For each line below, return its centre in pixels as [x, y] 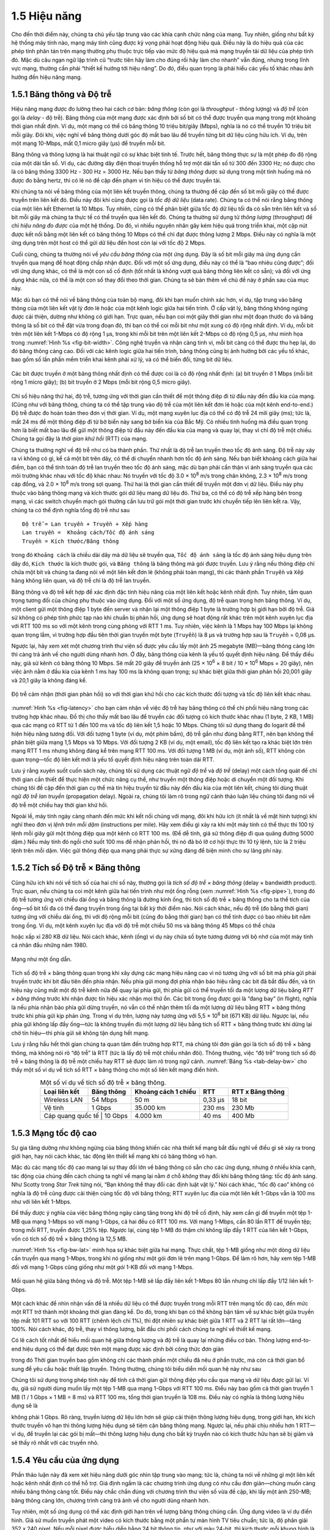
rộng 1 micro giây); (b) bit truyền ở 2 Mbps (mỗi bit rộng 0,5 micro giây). [101, 382]
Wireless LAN [63, 1100]
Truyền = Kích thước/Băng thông [71, 541]
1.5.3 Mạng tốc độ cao [54, 1133]
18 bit [239, 1100]
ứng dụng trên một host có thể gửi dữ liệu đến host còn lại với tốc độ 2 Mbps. [108, 243]
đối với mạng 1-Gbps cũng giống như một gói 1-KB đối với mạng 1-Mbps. [102, 1267]
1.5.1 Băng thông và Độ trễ [61, 95]
